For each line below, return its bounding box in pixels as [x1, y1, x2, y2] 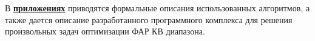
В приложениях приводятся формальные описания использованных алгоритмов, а [5, 2, 310, 14]
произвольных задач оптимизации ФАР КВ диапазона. [5, 25, 205, 37]
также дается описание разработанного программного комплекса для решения [5, 13, 293, 26]
